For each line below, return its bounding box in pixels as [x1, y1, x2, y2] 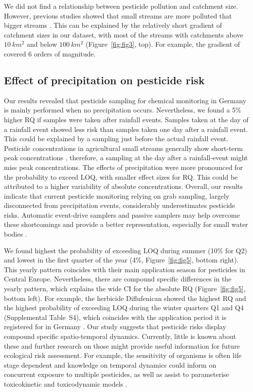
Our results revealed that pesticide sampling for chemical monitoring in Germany [4, 95, 247, 105]
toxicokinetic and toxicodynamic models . [4, 378, 127, 389]
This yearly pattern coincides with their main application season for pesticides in [4, 264, 245, 274]
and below [27, 39, 57, 49]
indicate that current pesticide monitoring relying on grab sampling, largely [4, 190, 230, 201]
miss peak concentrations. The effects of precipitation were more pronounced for [4, 162, 243, 172]
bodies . [4, 229, 27, 239]
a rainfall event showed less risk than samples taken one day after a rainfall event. [4, 124, 248, 134]
